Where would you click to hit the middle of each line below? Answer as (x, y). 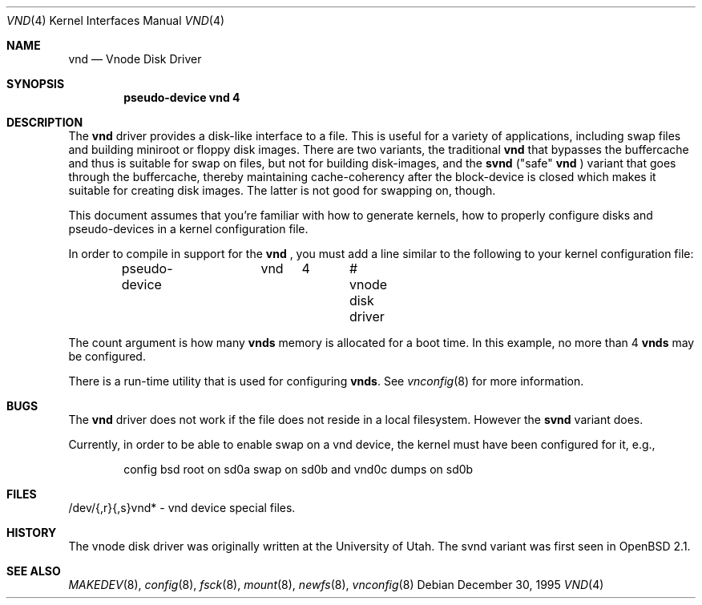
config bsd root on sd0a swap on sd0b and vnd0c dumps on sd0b (299, 469)
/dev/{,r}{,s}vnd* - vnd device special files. (182, 508)
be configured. (107, 356)
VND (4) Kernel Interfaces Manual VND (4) (116, 20)
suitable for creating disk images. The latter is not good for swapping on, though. (282, 190)
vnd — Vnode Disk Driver (135, 59)
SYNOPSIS (36, 84)
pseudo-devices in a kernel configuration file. (188, 229)
